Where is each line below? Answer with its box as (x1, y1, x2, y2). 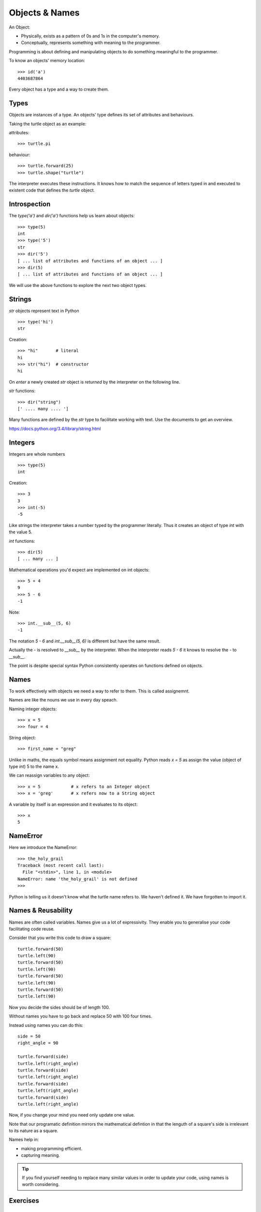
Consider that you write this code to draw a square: (9, 935, 111, 941)
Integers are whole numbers (9, 451, 65, 457)
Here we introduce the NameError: (9, 845, 78, 850)
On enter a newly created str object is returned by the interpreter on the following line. (9, 379, 181, 385)
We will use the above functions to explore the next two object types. (9, 282, 147, 288)
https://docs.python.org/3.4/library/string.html (9, 426, 101, 431)
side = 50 (17, 1034, 41, 1039)
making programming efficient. (21, 1146, 83, 1151)
